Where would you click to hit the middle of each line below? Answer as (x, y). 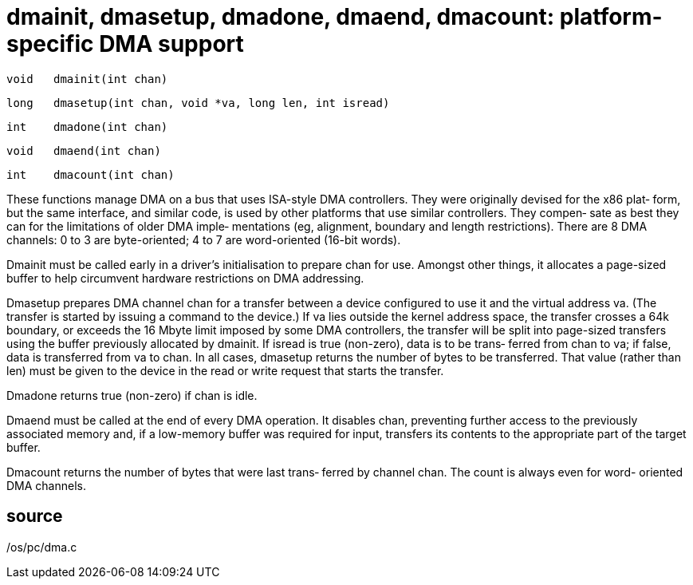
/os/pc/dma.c (42, 547)
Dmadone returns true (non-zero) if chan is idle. (132, 395)
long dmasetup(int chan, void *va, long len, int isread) (198, 103)
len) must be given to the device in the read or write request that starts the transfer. (225, 370)
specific (50, 44)
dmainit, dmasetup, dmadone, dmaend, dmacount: (281, 17)
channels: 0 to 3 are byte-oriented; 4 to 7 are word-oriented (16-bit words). (204, 239)
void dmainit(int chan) (87, 79)
